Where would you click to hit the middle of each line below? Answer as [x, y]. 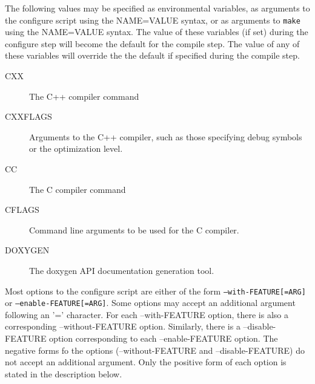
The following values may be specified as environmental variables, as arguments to [157, 8]
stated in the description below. [64, 373]
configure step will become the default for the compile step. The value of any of [152, 43]
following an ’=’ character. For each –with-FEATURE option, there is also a [147, 314]
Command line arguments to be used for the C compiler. [134, 229]
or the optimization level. [76, 148]
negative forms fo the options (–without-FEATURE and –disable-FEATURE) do [155, 350]
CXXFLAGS [28, 116]
